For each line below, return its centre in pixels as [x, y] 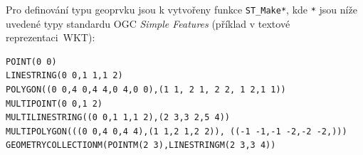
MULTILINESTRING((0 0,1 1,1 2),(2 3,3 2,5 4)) [118, 118]
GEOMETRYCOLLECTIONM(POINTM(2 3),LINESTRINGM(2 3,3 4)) [141, 145]
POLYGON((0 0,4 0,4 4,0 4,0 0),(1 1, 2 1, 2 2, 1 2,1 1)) [146, 90]
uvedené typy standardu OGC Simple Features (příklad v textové [148, 23]
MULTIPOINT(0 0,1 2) [54, 103]
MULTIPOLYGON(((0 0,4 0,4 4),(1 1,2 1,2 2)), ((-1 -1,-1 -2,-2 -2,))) [177, 131]
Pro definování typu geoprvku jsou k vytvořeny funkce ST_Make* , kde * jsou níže [181, 9]
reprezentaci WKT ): [51, 37]
